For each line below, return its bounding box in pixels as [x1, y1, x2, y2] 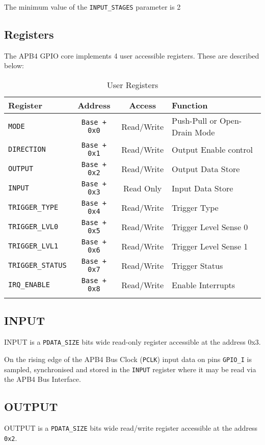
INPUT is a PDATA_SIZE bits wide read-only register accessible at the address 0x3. [4, 337, 261, 347]
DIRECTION [8, 145, 46, 154]
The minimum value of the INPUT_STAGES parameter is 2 [4, 2, 181, 12]
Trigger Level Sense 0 [172, 220, 248, 233]
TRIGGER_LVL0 [8, 222, 59, 231]
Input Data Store [172, 182, 233, 194]
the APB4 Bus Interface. [4, 374, 81, 384]
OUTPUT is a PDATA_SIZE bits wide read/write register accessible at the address [4, 423, 258, 433]
